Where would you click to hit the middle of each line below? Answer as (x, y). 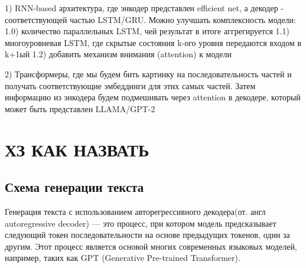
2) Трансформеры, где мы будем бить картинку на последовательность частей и (148, 73)
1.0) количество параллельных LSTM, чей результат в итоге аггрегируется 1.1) (147, 31)
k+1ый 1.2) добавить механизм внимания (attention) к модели (118, 54)
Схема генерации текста (74, 187)
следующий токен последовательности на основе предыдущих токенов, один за (147, 235)
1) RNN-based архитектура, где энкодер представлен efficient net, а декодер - (144, 8)
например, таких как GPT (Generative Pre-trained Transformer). (123, 258)
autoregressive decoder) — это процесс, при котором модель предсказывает (141, 223)
